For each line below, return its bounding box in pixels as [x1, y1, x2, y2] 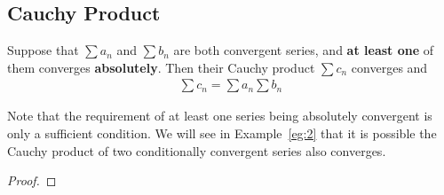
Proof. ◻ [7, 171, 57, 190]
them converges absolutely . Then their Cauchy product [7, 58, 315, 76]
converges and [351, 58, 428, 76]
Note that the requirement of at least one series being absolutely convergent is [7, 106, 432, 125]
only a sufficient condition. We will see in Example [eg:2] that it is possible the [7, 124, 437, 143]
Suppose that [7, 41, 79, 59]
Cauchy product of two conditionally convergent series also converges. [7, 141, 386, 160]
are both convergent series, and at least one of [173, 41, 434, 59]
